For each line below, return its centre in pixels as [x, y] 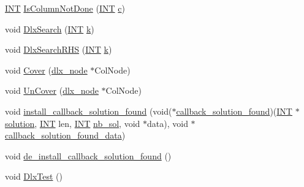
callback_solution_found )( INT [234, 111]
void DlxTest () [34, 176]
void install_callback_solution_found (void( [89, 111]
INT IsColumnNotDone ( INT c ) [65, 8]
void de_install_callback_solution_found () [88, 155]
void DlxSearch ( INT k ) [50, 29]
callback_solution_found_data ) [65, 135]
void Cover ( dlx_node [46, 70]
